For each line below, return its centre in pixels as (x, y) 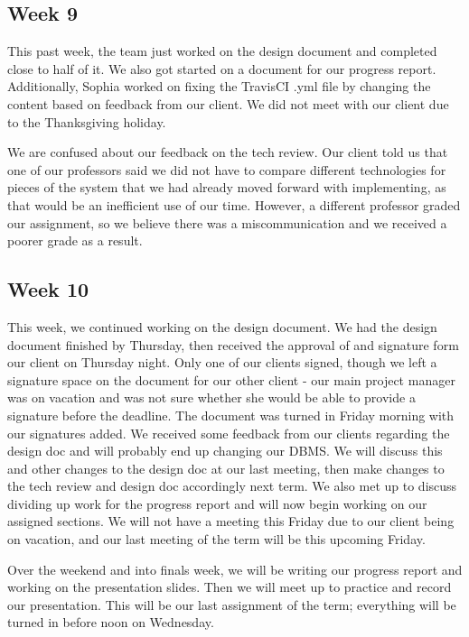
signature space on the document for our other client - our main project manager (231, 379)
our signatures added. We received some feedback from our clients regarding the (229, 433)
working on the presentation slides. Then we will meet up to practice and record (230, 587)
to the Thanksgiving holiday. (87, 121)
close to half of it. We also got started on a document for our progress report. (222, 68)
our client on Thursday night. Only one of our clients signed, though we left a (222, 362)
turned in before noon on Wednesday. (111, 622)
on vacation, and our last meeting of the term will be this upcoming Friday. (216, 539)
